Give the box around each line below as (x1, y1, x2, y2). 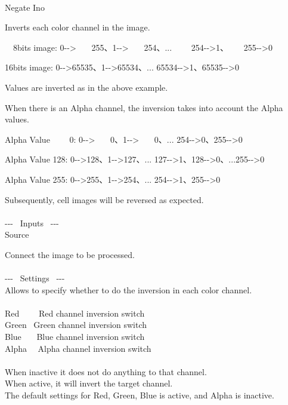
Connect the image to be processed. (5, 248, 135, 260)
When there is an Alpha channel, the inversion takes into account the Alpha (5, 101, 283, 113)
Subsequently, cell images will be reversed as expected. (5, 193, 204, 205)
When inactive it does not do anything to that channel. (5, 365, 207, 378)
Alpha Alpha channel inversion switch (5, 342, 151, 354)
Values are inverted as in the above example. (5, 81, 168, 93)
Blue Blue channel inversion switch (5, 330, 145, 343)
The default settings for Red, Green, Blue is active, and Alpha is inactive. (5, 389, 274, 401)
